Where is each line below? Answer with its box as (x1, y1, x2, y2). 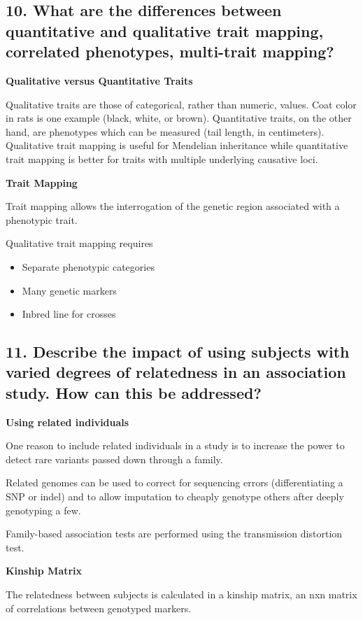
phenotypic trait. (6, 212, 78, 227)
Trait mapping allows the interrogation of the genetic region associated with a (6, 199, 340, 213)
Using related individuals (6, 414, 129, 429)
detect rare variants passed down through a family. (6, 451, 223, 466)
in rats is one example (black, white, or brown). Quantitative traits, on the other (6, 111, 352, 125)
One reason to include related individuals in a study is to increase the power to (6, 438, 345, 453)
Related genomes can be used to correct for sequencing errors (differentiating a (6, 475, 343, 490)
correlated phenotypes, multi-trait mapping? (6, 41, 334, 62)
